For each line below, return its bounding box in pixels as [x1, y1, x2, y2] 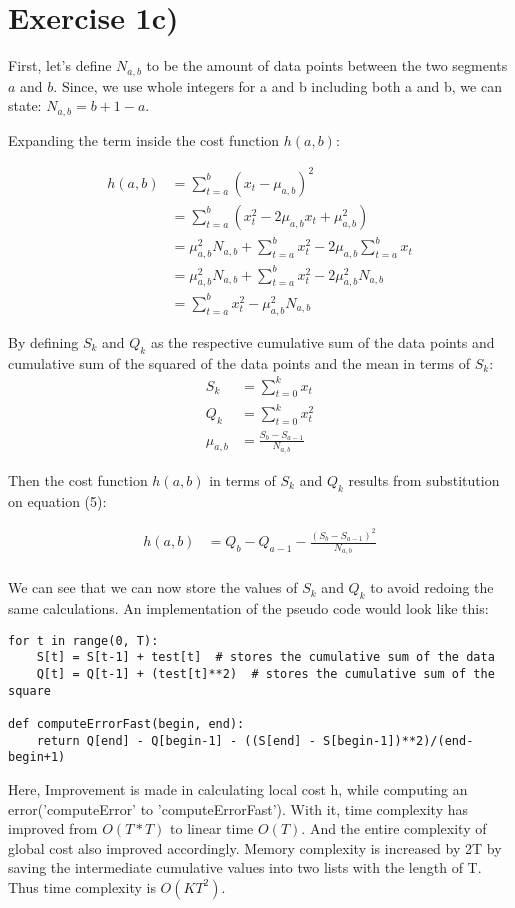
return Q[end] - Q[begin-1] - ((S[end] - [36, 733, 316, 748]
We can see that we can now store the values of [8, 577, 298, 598]
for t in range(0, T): [8, 633, 159, 648]
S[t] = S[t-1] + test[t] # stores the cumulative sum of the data [36, 650, 495, 665]
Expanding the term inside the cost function [8, 129, 280, 150]
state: [8, 95, 42, 116]
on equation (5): [8, 490, 107, 511]
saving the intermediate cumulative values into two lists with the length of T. [8, 857, 482, 878]
